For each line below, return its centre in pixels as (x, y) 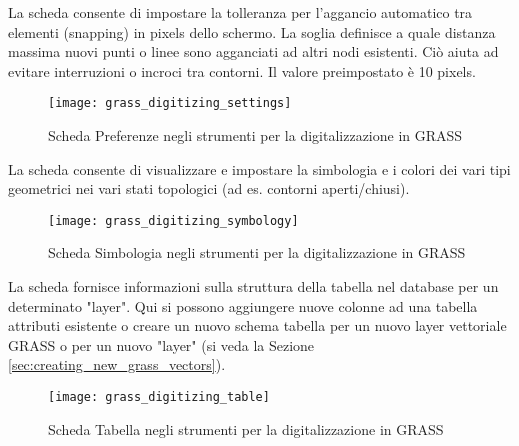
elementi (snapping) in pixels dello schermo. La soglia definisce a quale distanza (252, 31)
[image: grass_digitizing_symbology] (173, 220)
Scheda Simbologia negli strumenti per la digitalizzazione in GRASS (257, 252)
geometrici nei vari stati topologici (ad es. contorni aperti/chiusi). (209, 188)
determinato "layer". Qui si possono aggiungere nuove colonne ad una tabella (243, 305)
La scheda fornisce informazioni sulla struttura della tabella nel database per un (253, 286)
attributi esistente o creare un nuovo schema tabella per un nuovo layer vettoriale (257, 325)
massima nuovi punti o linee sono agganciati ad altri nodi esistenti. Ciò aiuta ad (253, 51)
